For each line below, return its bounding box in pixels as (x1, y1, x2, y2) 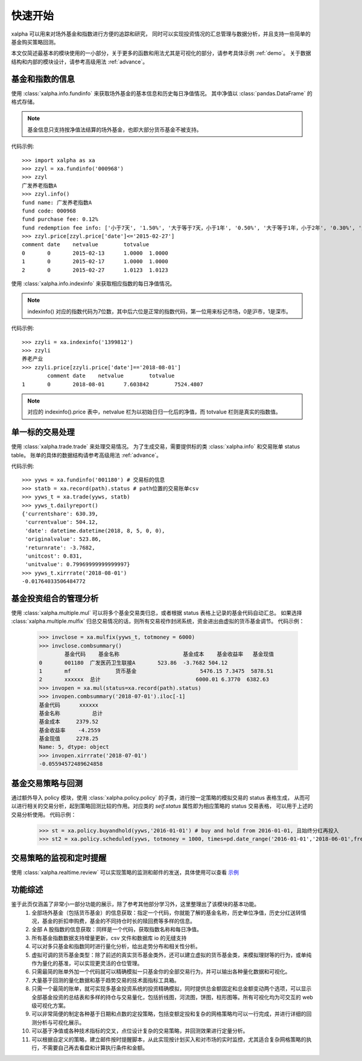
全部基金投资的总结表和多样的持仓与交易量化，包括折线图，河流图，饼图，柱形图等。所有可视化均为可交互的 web (31, 993, 313, 1001)
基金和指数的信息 (11, 74, 75, 84)
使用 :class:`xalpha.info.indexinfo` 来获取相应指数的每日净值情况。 (11, 280, 176, 287)
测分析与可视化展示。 (31, 1019, 84, 1026)
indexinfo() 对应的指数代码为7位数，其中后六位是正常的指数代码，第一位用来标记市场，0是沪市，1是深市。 (27, 308, 292, 315)
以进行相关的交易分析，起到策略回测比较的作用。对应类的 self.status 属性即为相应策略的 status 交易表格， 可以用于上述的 (11, 803, 313, 810)
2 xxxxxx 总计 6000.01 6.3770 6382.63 (39, 676, 270, 683)
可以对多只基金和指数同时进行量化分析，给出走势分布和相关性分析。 (31, 943, 201, 950)
